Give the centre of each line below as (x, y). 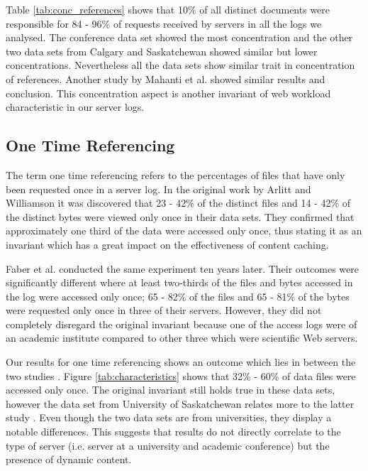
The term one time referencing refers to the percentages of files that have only (175, 174)
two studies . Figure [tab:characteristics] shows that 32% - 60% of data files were (181, 375)
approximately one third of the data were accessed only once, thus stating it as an (184, 231)
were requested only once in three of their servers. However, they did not (164, 310)
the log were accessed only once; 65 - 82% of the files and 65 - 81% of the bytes (178, 296)
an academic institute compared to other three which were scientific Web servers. (182, 338)
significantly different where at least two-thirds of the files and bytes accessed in (179, 282)
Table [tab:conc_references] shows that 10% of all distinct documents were (168, 9)
